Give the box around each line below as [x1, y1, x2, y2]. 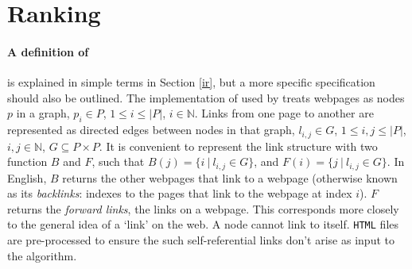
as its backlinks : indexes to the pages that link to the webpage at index [7, 185, 352, 202]
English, [7, 169, 47, 186]
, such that [91, 153, 145, 170]
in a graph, [16, 105, 70, 121]
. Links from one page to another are [194, 105, 374, 121]
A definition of [7, 43, 89, 60]
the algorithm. [7, 247, 77, 263]
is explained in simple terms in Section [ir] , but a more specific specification [7, 74, 375, 90]
